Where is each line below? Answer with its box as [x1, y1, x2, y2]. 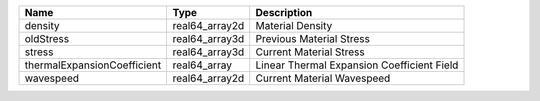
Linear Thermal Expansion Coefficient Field [255, 58, 459, 72]
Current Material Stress [255, 45, 365, 59]
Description [255, 6, 313, 19]
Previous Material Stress [255, 32, 370, 45]
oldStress [24, 32, 70, 45]
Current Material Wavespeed [255, 71, 391, 85]
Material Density [255, 19, 333, 32]
